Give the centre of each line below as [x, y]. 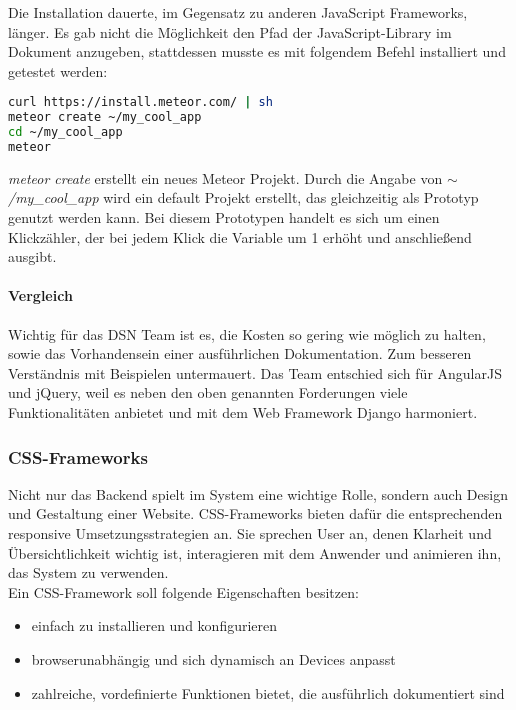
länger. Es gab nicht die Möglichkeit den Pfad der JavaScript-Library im [230, 31]
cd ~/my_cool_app [65, 132]
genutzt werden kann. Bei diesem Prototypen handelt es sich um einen [224, 217]
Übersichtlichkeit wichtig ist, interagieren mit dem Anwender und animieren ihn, [255, 552]
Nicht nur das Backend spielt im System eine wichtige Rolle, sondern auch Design [258, 493]
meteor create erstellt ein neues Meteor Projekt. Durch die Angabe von [225, 177]
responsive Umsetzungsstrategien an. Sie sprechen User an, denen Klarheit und [250, 533]
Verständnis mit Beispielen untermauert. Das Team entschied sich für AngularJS [255, 372]
